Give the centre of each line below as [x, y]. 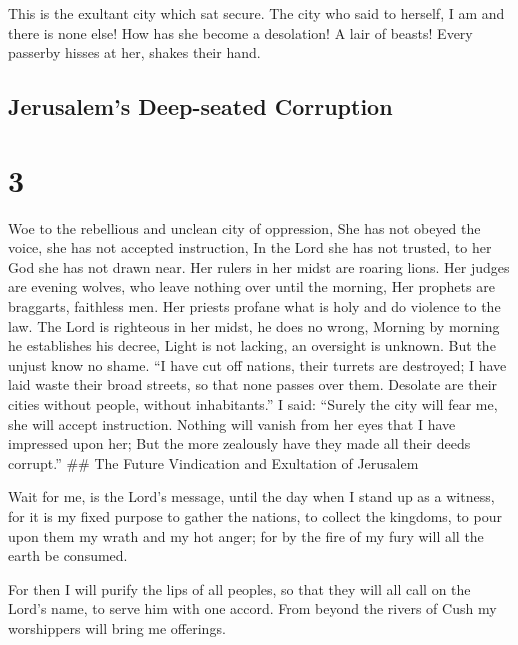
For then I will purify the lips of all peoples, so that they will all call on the [239, 588]
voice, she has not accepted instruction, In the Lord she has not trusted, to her [250, 247]
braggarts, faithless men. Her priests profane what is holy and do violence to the [254, 306]
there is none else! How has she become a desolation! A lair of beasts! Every [240, 32]
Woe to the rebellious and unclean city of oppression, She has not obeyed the [244, 227]
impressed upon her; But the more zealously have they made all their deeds [239, 443]
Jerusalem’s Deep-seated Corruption [200, 106]
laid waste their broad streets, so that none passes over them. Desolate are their [253, 384]
